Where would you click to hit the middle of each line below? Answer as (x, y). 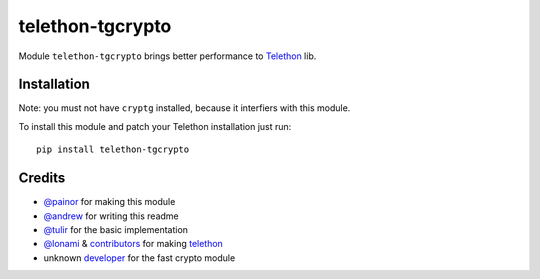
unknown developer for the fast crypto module (139, 257)
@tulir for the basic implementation (116, 229)
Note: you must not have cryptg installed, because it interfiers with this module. (184, 108)
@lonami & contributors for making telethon (133, 244)
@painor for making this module (109, 202)
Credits (42, 178)
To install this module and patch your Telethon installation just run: (155, 126)
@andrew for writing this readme (111, 216)
